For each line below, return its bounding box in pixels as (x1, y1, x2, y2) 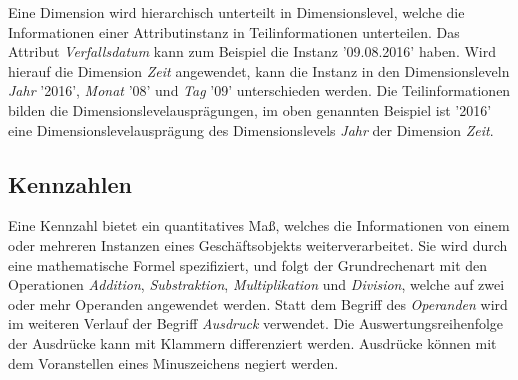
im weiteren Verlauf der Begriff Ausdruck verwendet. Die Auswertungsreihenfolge (8, 313, 504, 334)
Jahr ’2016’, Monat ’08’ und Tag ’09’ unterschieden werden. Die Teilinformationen (8, 80, 511, 101)
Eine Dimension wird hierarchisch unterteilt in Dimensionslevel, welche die (8, 2, 465, 22)
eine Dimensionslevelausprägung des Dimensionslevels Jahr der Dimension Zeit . (8, 119, 494, 140)
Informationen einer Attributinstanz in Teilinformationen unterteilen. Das (8, 21, 460, 42)
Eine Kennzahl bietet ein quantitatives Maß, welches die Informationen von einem (8, 215, 510, 236)
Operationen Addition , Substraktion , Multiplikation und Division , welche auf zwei (8, 274, 505, 295)
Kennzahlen (8, 168, 132, 199)
